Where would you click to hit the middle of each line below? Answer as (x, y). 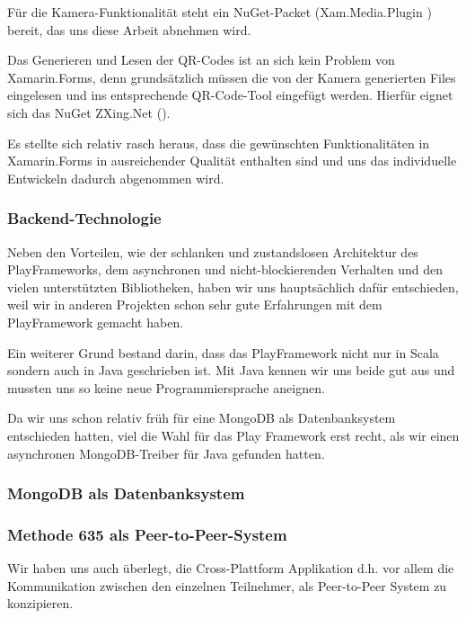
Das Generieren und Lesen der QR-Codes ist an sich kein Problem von (201, 60)
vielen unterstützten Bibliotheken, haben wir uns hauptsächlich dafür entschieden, (233, 287)
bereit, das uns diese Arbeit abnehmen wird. (129, 29)
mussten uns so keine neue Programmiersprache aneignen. (166, 387)
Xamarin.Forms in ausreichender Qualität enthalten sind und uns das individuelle (232, 161)
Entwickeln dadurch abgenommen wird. (116, 178)
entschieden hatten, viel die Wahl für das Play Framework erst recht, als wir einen (233, 435)
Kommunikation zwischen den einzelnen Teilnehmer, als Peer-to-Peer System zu (227, 585)
